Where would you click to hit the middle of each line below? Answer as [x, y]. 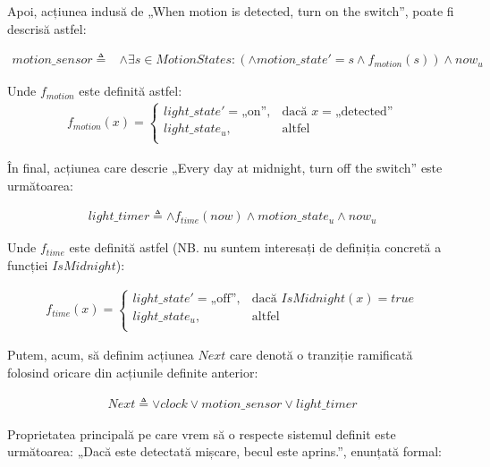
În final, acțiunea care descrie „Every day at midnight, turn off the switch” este [225, 167]
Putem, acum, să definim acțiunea [101, 355]
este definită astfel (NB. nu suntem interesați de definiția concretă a [255, 247]
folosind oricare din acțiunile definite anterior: [133, 372]
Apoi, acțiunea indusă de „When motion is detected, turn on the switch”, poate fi [231, 11]
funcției [28, 264]
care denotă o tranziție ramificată [321, 355]
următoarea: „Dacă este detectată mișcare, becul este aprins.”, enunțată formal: [224, 451]
